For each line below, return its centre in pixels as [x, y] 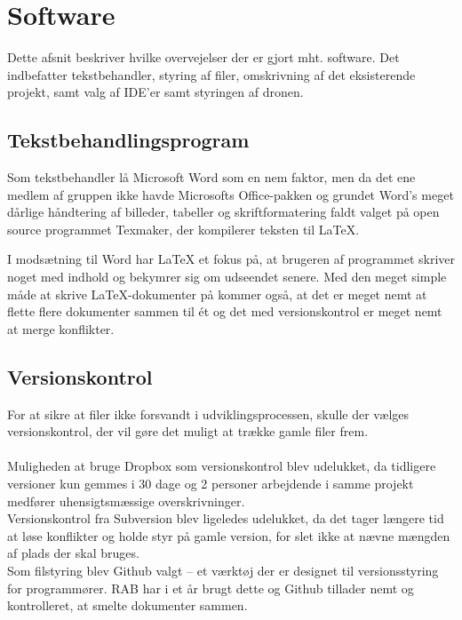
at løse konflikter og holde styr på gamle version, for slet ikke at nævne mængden [229, 535]
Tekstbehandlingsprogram [128, 140]
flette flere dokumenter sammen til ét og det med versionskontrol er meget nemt [225, 311]
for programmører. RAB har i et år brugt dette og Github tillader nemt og [211, 588]
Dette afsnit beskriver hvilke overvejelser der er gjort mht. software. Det [203, 57]
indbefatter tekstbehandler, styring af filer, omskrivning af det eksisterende [211, 74]
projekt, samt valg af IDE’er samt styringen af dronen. [155, 92]
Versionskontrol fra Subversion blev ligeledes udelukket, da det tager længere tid [226, 518]
